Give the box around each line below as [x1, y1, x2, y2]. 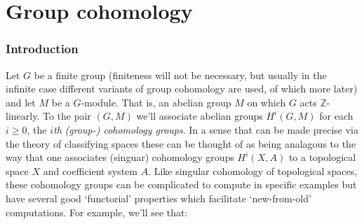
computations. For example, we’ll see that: [6, 204, 188, 219]
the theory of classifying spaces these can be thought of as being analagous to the [6, 136, 356, 150]
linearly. [6, 108, 40, 123]
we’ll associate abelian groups [136, 108, 263, 123]
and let [6, 94, 36, 109]
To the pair [42, 108, 91, 123]
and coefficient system [43, 163, 137, 178]
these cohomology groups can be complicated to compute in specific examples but [6, 177, 357, 192]
